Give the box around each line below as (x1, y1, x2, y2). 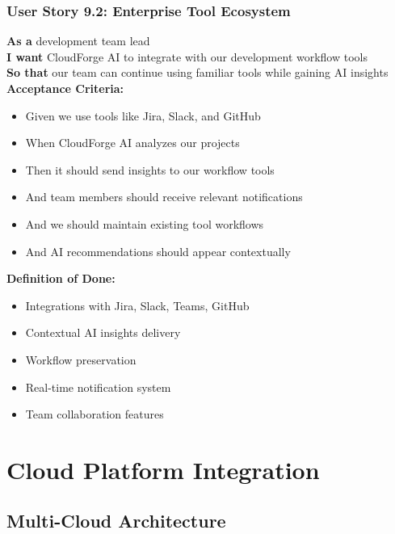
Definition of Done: (6, 270, 116, 287)
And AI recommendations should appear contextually (25, 242, 291, 259)
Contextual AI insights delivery (25, 324, 181, 341)
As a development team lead (6, 32, 150, 49)
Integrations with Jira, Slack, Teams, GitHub (25, 296, 250, 313)
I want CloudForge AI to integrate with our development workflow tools (6, 48, 368, 65)
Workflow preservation (25, 351, 137, 368)
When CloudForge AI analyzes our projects (25, 134, 240, 151)
